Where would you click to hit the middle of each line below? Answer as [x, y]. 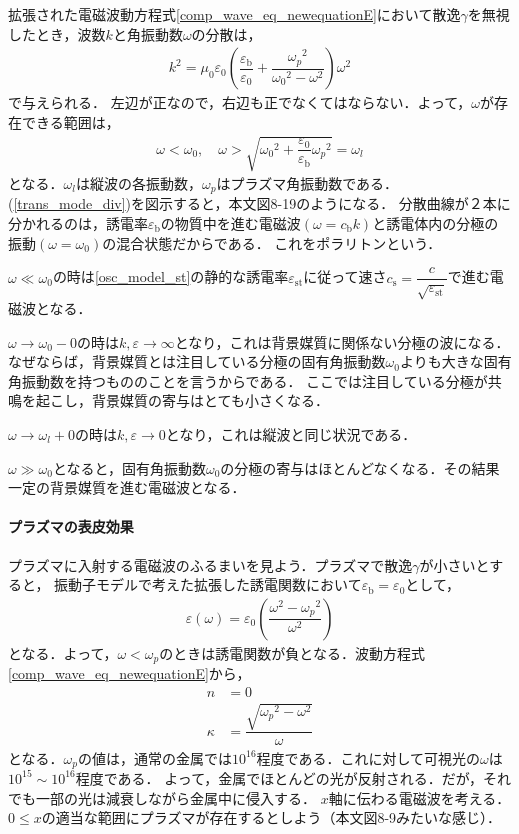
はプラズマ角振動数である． [307, 182]
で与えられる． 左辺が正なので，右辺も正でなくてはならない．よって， [240, 102]
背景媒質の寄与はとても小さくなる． [210, 400]
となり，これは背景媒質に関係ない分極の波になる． [342, 341]
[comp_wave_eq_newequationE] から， [129, 673]
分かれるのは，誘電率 [78, 223]
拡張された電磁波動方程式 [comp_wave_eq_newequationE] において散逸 [234, 14]
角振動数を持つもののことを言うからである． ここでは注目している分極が [248, 380]
